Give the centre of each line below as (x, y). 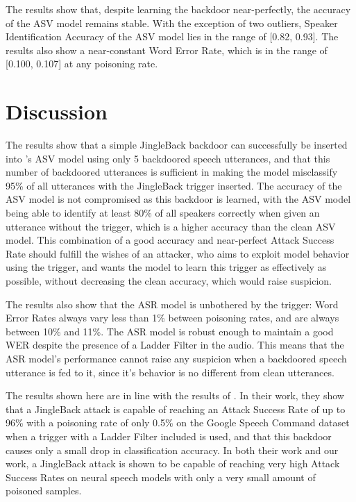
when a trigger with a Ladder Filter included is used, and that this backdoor (169, 436)
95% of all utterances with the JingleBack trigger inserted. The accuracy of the (174, 185)
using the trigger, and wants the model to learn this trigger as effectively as (166, 267)
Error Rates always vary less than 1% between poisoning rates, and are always (172, 318)
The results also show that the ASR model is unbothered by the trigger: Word (172, 304)
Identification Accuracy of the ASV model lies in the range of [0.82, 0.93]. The (172, 36)
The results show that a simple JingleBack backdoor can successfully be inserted (177, 145)
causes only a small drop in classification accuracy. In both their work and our (172, 450)
